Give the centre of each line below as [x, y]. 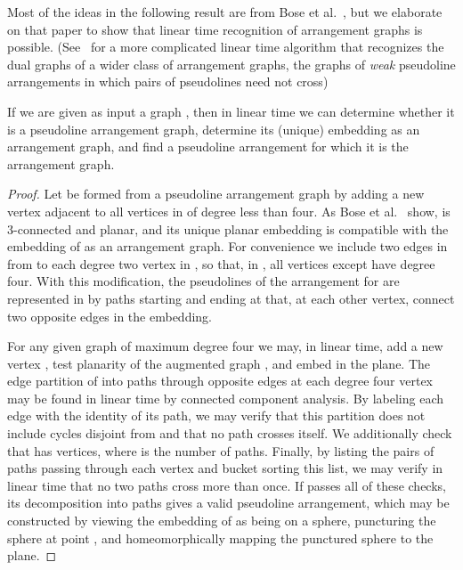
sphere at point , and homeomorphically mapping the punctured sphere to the [220, 537]
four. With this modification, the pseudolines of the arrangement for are [203, 281]
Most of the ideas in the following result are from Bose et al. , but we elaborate [225, 12]
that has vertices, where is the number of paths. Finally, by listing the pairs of [221, 450]
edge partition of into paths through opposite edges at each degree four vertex [220, 381]
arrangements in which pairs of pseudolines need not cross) [168, 81]
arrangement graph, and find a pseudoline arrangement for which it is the [208, 147]
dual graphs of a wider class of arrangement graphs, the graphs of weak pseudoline [231, 64]
